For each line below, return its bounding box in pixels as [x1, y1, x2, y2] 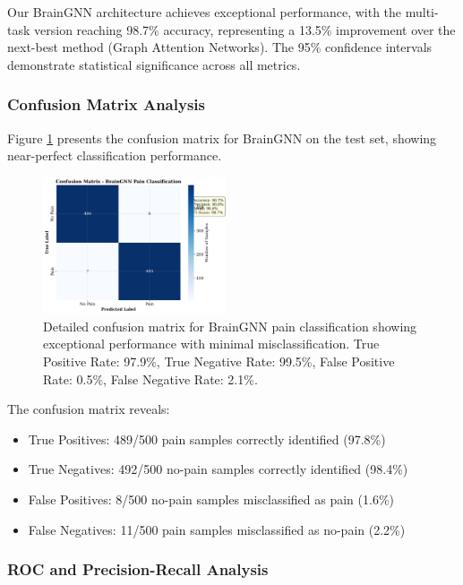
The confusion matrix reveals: [7, 400, 170, 418]
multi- [405, 3, 439, 21]
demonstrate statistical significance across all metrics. [7, 55, 301, 73]
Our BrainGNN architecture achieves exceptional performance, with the [7, 3, 402, 21]
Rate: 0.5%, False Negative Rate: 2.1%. [43, 369, 258, 388]
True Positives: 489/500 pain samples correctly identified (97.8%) [28, 429, 386, 448]
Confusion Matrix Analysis [7, 93, 205, 116]
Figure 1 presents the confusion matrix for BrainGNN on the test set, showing [7, 128, 437, 147]
